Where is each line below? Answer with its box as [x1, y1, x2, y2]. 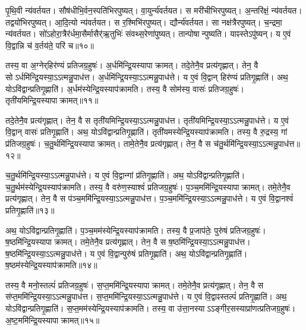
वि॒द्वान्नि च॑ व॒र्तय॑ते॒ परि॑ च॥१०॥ [5, 39, 94, 51]
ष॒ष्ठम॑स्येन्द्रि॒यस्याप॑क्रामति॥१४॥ [5, 259, 97, 271]
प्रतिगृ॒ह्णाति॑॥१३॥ [5, 203, 55, 216]
